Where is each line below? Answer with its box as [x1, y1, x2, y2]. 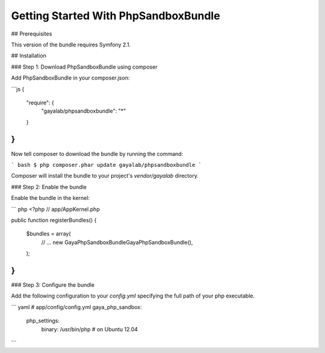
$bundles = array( [26, 230, 72, 237]
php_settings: [26, 317, 60, 325]
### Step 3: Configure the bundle [11, 281, 94, 289]
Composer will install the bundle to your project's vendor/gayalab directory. [11, 172, 199, 180]
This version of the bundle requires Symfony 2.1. [11, 41, 131, 48]
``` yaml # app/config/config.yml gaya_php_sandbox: [11, 303, 142, 310]
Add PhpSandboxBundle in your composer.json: [11, 74, 130, 81]
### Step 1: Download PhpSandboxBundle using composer [11, 63, 158, 70]
